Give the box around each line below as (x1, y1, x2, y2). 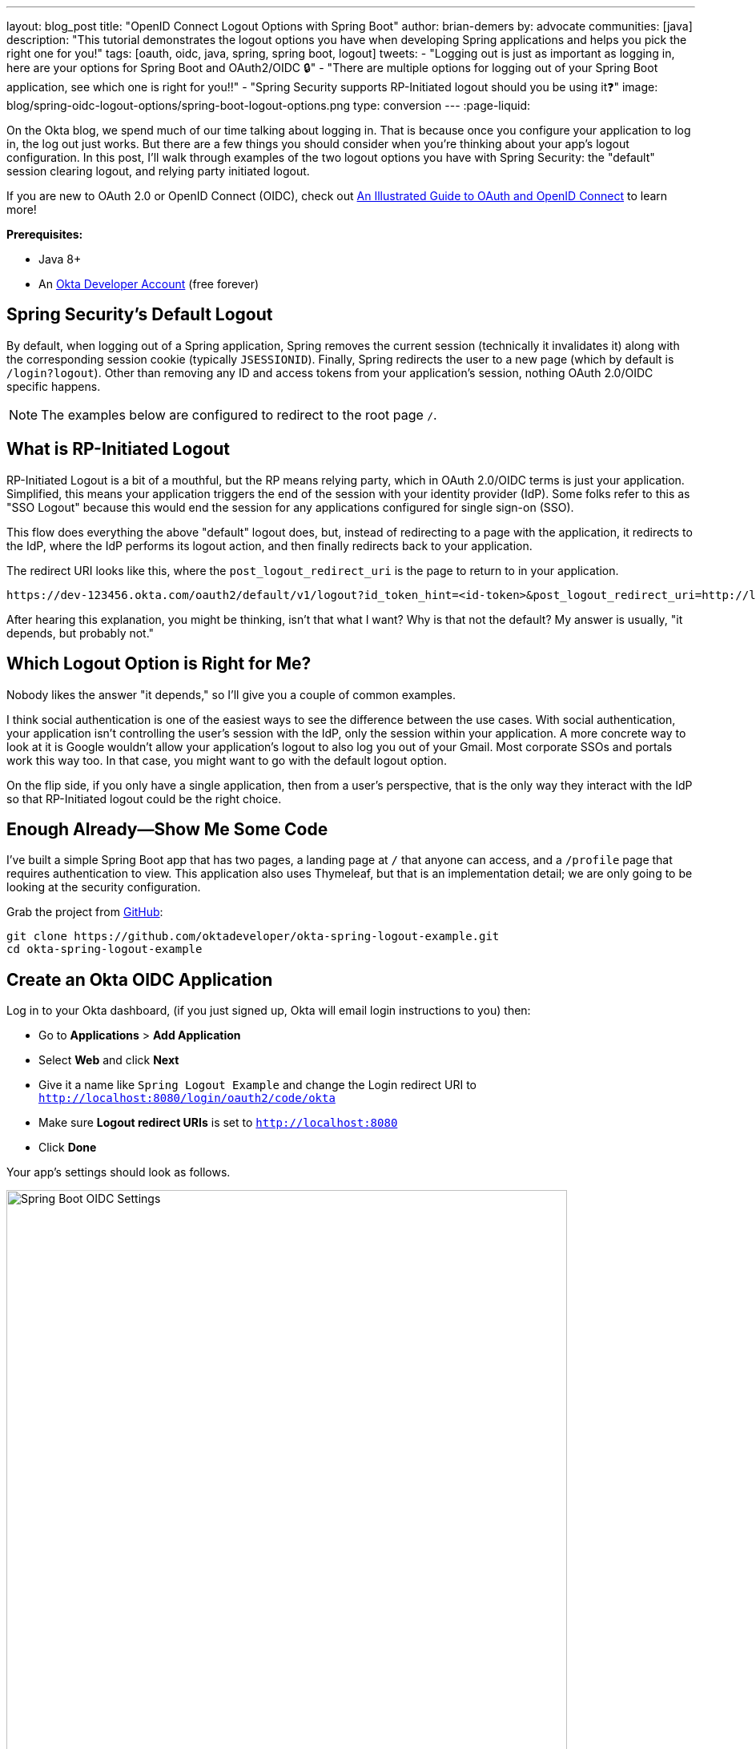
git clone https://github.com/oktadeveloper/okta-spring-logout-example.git (6, 930, 500, 943)
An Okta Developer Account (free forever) (38, 277, 259, 291)
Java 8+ (38, 252, 82, 266)
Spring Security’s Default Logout (6, 304, 273, 325)
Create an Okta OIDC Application (6, 969, 273, 990)
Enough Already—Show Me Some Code (6, 818, 328, 839)
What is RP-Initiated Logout (6, 439, 231, 460)
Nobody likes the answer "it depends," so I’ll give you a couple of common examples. (6, 687, 456, 702)
